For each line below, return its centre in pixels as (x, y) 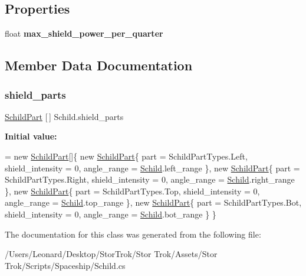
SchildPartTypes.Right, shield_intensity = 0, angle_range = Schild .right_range (150, 179)
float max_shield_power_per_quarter (84, 33)
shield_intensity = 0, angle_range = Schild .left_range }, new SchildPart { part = (152, 168)
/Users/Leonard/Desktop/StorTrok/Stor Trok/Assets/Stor (111, 254)
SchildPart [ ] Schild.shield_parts (64, 116)
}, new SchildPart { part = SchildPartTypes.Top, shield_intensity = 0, (132, 191)
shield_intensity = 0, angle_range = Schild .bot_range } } (111, 214)
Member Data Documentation (99, 65)
